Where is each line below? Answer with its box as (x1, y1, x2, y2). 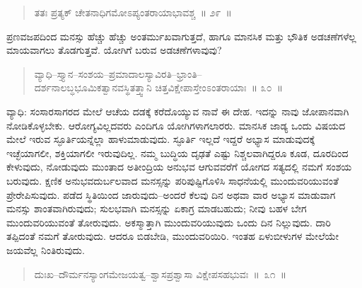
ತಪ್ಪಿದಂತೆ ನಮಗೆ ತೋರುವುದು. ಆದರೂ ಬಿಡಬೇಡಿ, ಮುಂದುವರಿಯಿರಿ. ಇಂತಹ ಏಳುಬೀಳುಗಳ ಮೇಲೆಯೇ (6, 229, 339, 243)
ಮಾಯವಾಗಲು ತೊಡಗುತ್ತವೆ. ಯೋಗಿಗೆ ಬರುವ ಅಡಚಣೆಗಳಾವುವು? (6, 42, 222, 57)
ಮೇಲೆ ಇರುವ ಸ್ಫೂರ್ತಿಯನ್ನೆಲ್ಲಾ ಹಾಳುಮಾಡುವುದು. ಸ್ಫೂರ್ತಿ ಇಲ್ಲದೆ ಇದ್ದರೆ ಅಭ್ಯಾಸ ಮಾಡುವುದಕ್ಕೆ (6, 132, 315, 146)
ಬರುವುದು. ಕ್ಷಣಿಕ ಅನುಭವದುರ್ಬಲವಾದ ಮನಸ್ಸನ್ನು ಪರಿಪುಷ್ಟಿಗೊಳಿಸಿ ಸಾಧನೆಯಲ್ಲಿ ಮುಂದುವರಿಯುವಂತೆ (6, 173, 339, 188)
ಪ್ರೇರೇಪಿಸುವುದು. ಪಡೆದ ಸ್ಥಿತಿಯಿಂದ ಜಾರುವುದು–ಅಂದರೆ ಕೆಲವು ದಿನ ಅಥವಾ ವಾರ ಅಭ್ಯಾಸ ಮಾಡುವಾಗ (6, 187, 336, 202)
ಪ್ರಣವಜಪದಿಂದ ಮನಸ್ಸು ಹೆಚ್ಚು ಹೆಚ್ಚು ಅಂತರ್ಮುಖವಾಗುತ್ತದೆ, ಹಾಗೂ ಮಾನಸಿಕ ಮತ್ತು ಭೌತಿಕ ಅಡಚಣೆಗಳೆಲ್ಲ (6, 28, 356, 43)
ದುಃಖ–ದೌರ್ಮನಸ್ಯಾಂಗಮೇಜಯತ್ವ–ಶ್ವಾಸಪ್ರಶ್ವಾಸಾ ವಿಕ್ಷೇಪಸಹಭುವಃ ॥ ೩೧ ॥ (34, 266, 287, 281)
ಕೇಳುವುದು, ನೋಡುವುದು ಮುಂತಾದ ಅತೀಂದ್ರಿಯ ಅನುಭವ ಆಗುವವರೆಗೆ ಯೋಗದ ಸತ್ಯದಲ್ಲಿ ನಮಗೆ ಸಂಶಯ (6, 159, 352, 174)
